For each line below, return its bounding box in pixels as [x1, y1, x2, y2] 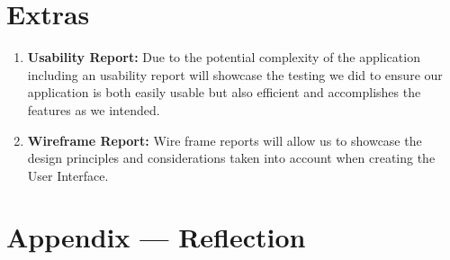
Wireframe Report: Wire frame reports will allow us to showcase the [27, 130, 422, 149]
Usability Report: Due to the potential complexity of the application [27, 48, 420, 67]
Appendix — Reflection [6, 219, 306, 256]
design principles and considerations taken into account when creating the [27, 148, 436, 167]
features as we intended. [27, 100, 160, 119]
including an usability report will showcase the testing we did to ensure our [27, 65, 443, 84]
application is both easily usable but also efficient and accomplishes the [27, 83, 421, 102]
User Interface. [27, 166, 109, 184]
